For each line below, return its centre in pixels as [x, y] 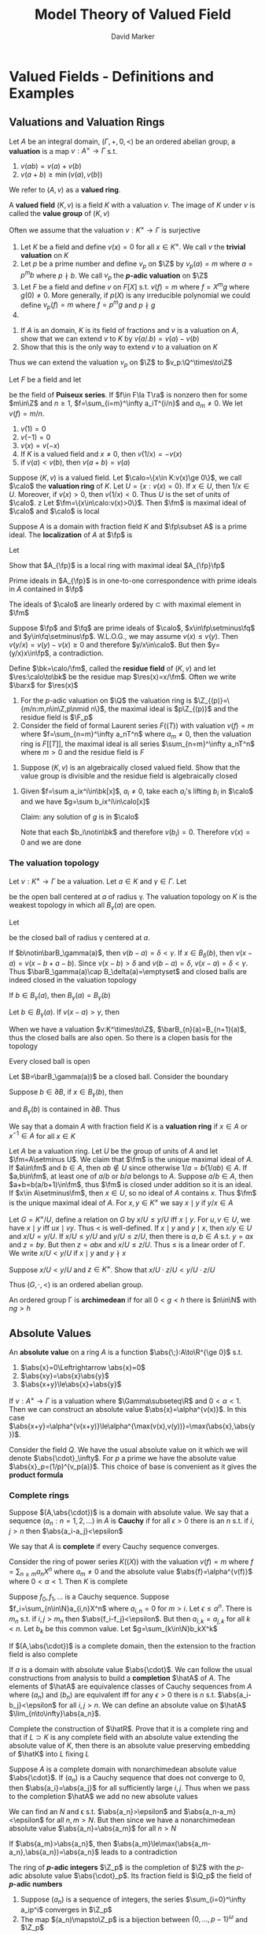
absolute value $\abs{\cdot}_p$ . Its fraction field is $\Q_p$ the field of [138, 1876]
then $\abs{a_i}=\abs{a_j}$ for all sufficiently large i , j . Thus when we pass [129, 1787]
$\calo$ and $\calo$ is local [55, 511]
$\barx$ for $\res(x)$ [44, 685]
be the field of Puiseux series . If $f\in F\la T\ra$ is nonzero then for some [128, 394]
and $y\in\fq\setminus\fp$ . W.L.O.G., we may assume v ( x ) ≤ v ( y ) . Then [124, 636]
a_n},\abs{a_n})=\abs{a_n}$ [54, 1852]
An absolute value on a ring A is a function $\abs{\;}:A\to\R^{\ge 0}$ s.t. [126, 1352]
